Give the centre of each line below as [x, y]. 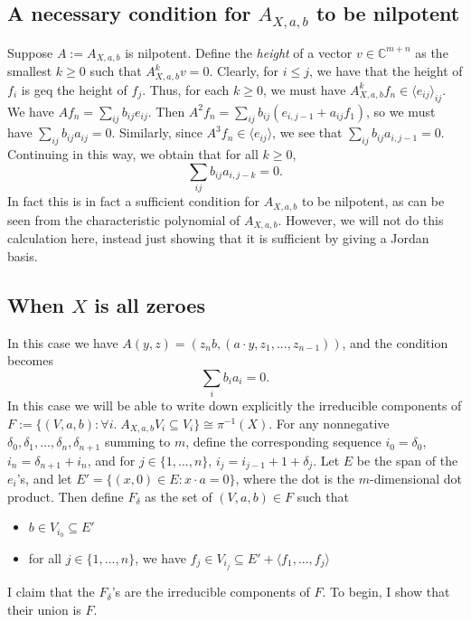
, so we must [401, 111]
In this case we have [63, 342]
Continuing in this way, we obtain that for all [133, 154]
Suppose [30, 52]
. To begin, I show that [386, 592]
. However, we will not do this [361, 219]
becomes [31, 360]
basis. [23, 255]
